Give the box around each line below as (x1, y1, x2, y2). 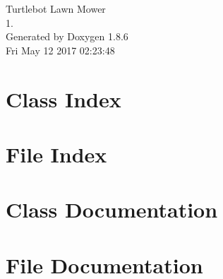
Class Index (6, 84, 121, 113)
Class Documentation (6, 195, 218, 224)
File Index (6, 139, 107, 168)
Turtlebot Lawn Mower (6, 1, 106, 16)
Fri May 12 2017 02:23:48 (6, 42, 115, 57)
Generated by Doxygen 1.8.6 (6, 29, 128, 44)
